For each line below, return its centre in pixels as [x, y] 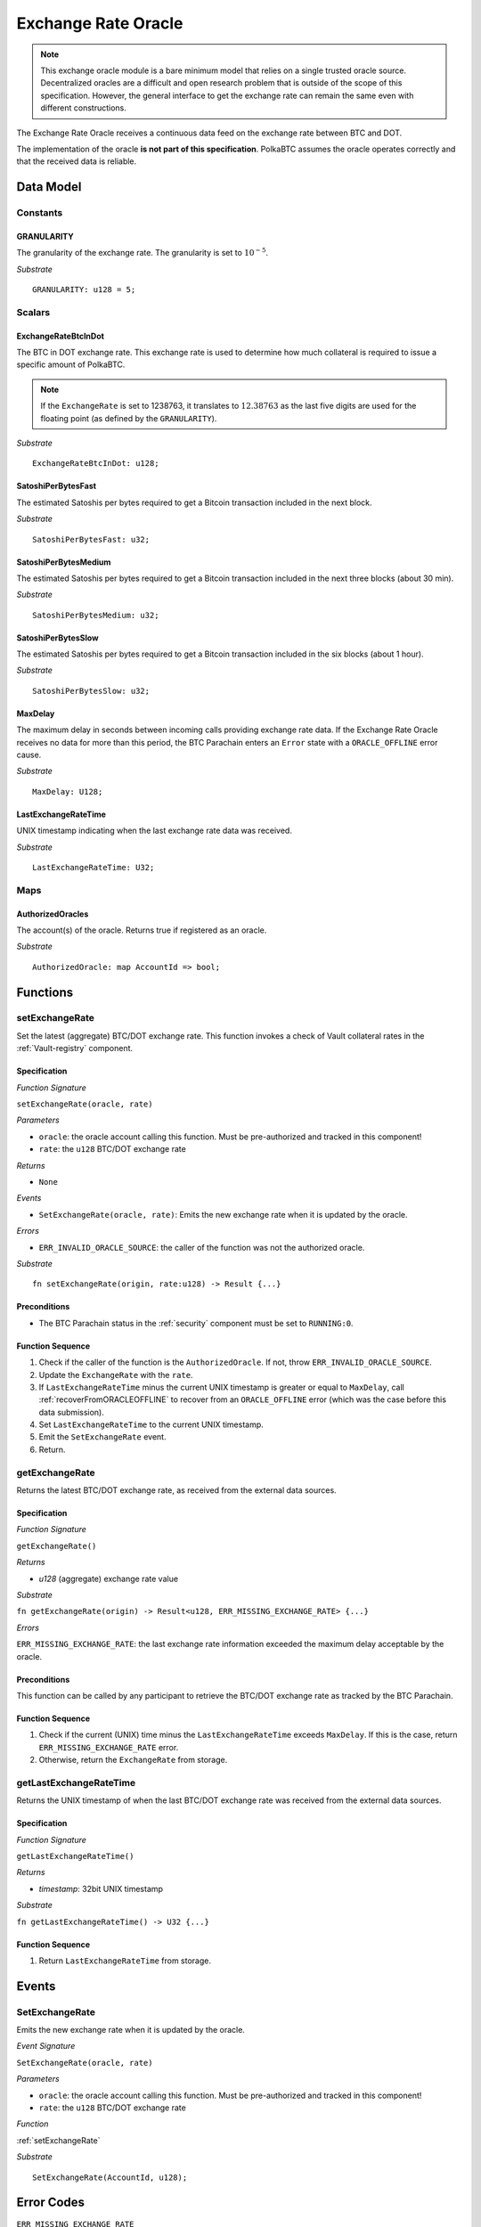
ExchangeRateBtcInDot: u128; [96, 464]
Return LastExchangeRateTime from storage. [125, 1961]
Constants [40, 213]
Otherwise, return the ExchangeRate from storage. [133, 1760]
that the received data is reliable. [77, 161]
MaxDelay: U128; [68, 791]
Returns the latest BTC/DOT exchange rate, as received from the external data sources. [177, 1490]
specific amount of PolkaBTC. [71, 364]
